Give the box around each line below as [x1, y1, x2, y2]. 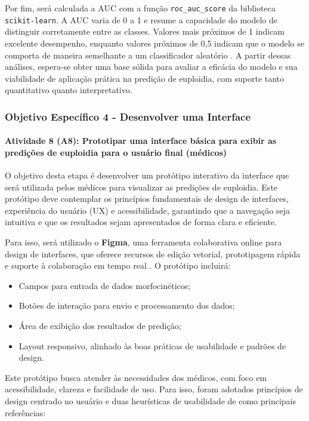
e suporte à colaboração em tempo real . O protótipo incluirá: [5, 259, 231, 272]
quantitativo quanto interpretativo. [5, 84, 132, 96]
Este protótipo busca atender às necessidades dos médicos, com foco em [5, 371, 267, 383]
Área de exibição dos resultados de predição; [18, 319, 181, 332]
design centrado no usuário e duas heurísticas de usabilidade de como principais [5, 395, 296, 407]
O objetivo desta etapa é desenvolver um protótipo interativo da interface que [5, 169, 289, 182]
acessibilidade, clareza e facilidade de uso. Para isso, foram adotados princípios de [5, 383, 303, 395]
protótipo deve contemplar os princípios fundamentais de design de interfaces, [5, 192, 289, 205]
